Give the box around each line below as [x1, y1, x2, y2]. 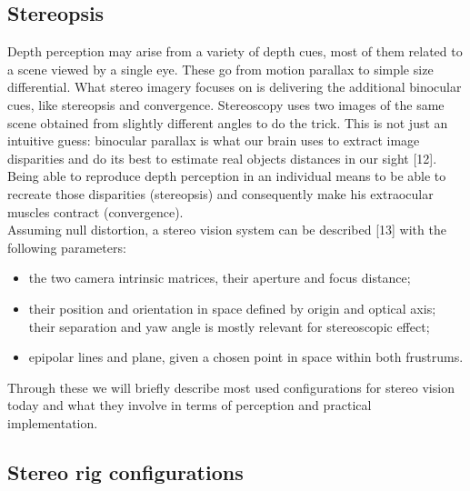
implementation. [7, 413, 98, 432]
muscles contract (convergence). [7, 202, 184, 221]
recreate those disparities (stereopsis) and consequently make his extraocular [7, 184, 434, 203]
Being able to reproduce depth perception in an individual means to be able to [7, 166, 446, 185]
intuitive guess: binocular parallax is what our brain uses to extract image [7, 131, 420, 150]
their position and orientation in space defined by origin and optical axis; [28, 298, 436, 317]
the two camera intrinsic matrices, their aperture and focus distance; [28, 268, 411, 287]
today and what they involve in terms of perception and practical [7, 396, 372, 415]
